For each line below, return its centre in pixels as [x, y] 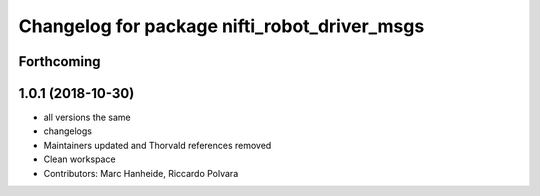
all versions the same [87, 117]
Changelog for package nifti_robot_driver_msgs [221, 26]
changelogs [67, 131]
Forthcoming [59, 61]
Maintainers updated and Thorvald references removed [157, 145]
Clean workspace [79, 159]
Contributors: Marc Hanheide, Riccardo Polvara [141, 173]
